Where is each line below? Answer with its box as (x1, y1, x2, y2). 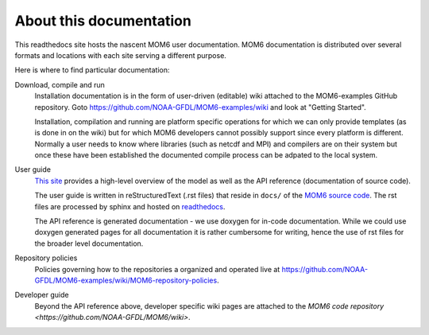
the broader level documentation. (34, 239, 144, 248)
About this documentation (14, 12, 192, 29)
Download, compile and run (14, 80, 105, 89)
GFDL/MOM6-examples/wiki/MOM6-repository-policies (34, 275, 218, 285)
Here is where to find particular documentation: (14, 65, 170, 75)
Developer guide (14, 290, 69, 300)
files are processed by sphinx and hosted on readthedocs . (34, 201, 226, 211)
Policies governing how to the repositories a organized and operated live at (34, 264, 280, 274)
